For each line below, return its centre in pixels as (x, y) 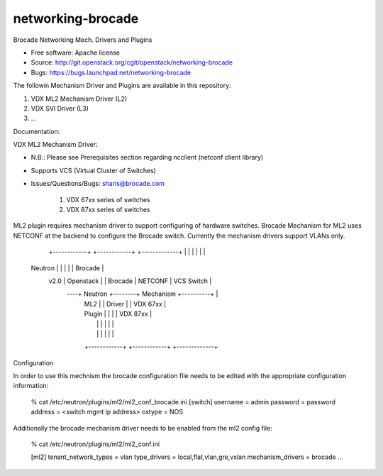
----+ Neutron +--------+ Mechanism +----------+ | (142, 294)
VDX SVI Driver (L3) (60, 108)
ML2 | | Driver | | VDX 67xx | (125, 304)
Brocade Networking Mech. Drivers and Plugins (83, 40)
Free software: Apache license (76, 52)
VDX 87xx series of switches (108, 210)
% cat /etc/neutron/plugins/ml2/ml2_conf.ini (95, 444)
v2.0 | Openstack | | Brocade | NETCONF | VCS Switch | (130, 281)
